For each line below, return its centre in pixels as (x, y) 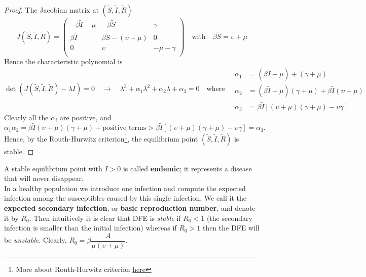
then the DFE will (231, 228)
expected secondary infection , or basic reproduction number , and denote (130, 207)
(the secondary (229, 218)
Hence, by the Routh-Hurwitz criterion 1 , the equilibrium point (101, 138)
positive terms (124, 128)
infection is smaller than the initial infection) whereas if (90, 228)
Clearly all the (26, 117)
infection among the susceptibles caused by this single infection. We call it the (125, 198)
